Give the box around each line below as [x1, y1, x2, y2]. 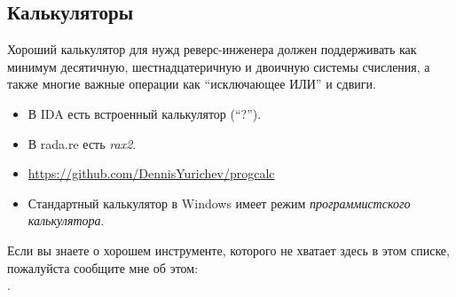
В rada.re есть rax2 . [28, 134, 137, 152]
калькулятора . [28, 211, 105, 230]
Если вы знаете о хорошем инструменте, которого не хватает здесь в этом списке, [7, 240, 450, 259]
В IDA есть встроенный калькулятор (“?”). [28, 104, 262, 122]
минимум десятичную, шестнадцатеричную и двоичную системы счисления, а [7, 57, 430, 75]
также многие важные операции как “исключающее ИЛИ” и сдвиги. [7, 74, 376, 93]
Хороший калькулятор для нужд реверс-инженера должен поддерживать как [7, 40, 417, 59]
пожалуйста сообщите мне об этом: [7, 258, 199, 277]
